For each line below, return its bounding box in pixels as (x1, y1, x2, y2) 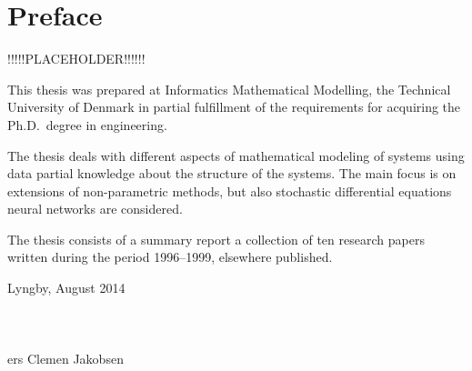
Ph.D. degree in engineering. (7, 115, 167, 134)
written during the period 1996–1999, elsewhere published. (7, 247, 333, 266)
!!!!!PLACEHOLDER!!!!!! (7, 49, 146, 68)
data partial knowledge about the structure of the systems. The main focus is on (7, 164, 457, 183)
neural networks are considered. (7, 199, 183, 218)
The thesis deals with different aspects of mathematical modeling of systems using (7, 145, 465, 165)
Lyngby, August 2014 (7, 278, 126, 297)
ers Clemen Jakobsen (7, 349, 124, 368)
